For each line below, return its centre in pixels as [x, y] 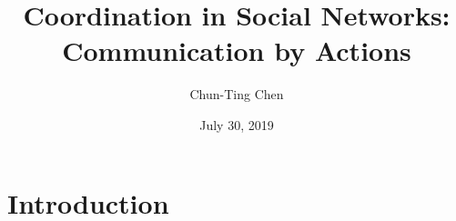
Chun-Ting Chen [237, 94]
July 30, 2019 [237, 124]
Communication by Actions [237, 50]
